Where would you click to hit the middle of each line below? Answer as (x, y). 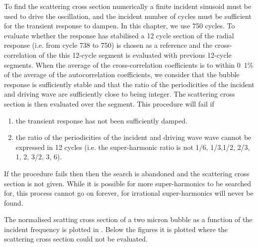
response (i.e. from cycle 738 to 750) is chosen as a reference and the (108, 45)
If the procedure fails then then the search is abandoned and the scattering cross (127, 173)
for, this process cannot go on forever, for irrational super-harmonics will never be (129, 193)
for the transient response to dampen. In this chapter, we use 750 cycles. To (120, 26)
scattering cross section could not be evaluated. (76, 239)
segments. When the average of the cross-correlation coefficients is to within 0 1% (129, 64)
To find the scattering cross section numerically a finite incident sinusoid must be (128, 6)
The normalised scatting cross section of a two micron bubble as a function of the (128, 219)
